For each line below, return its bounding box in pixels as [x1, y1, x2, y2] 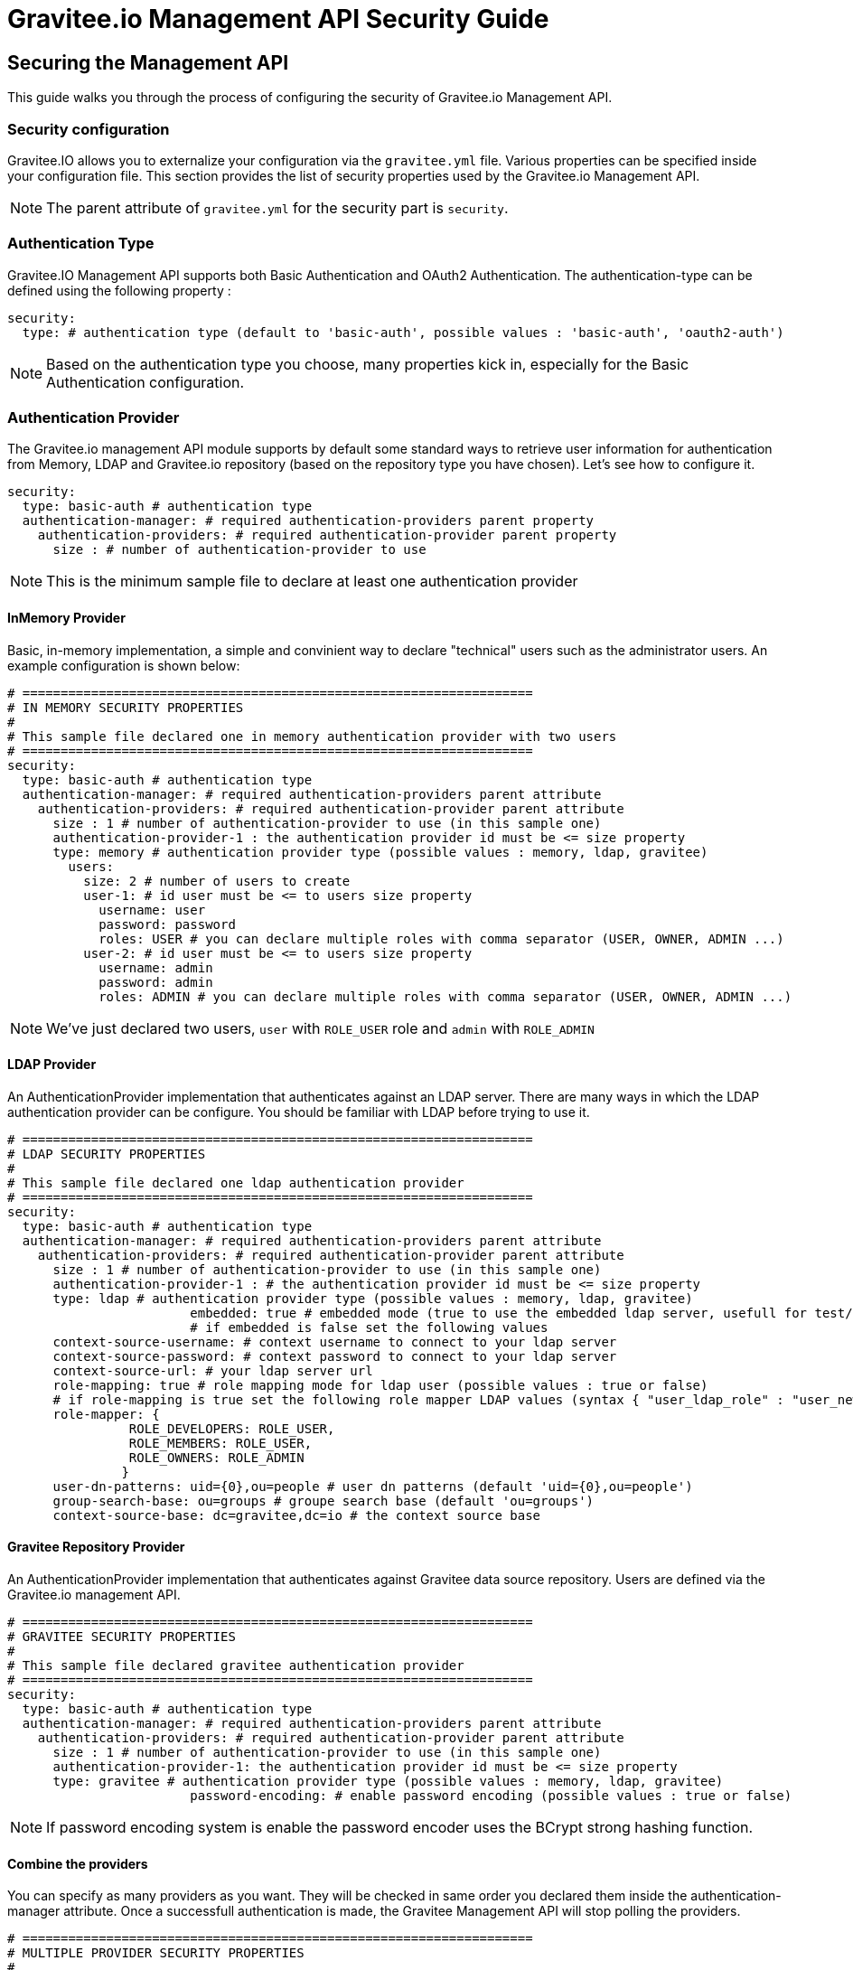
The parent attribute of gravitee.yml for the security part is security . [46, 198, 509, 217]
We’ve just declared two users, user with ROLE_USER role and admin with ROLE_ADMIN [46, 1018, 595, 1037]
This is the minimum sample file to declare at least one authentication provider [46, 572, 578, 591]
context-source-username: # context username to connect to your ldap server [52, 1334, 617, 1349]
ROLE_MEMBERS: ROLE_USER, [128, 1435, 313, 1450]
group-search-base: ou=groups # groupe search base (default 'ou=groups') [52, 1493, 595, 1508]
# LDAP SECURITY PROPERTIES [7, 1146, 206, 1161]
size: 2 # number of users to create [83, 873, 351, 888]
